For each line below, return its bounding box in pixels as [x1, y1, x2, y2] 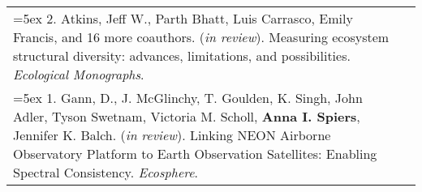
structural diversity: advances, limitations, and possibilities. [13, 46, 351, 65]
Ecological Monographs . [13, 65, 144, 83]
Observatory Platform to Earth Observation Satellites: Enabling [13, 144, 377, 163]
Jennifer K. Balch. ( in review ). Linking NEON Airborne [13, 126, 331, 144]
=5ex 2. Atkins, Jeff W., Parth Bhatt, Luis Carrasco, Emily [13, 9, 353, 28]
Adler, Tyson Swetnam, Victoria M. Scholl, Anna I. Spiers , [13, 107, 360, 126]
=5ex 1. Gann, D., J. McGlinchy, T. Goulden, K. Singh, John [13, 88, 363, 107]
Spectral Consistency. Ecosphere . [13, 163, 199, 181]
